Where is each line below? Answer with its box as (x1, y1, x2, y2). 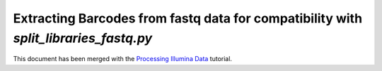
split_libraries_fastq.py (13, 30, 153, 46)
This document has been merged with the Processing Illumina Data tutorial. (13, 55, 233, 63)
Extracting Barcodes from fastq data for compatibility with (13, 11, 363, 26)
